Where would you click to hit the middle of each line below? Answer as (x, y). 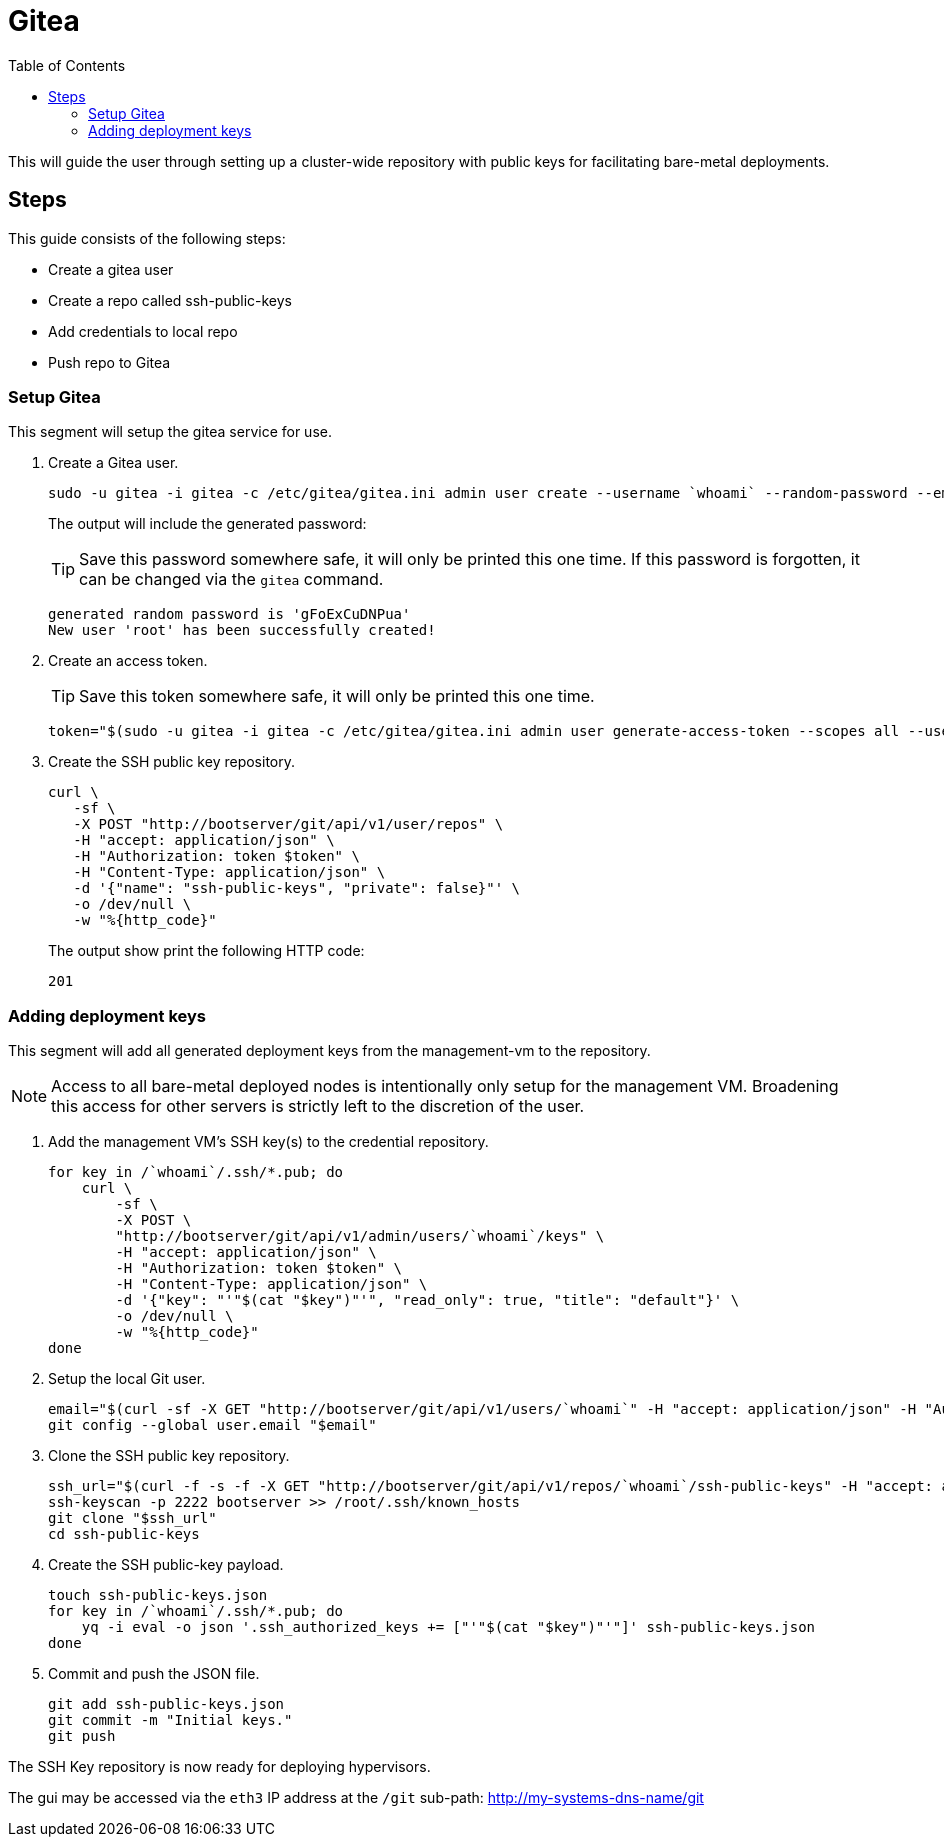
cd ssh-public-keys (124, 1534)
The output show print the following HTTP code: (206, 951)
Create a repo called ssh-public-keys (170, 300)
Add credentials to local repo (143, 331)
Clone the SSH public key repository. (169, 1456)
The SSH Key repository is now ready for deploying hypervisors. (219, 1767)
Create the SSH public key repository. (171, 762)
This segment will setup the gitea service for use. (170, 432)
